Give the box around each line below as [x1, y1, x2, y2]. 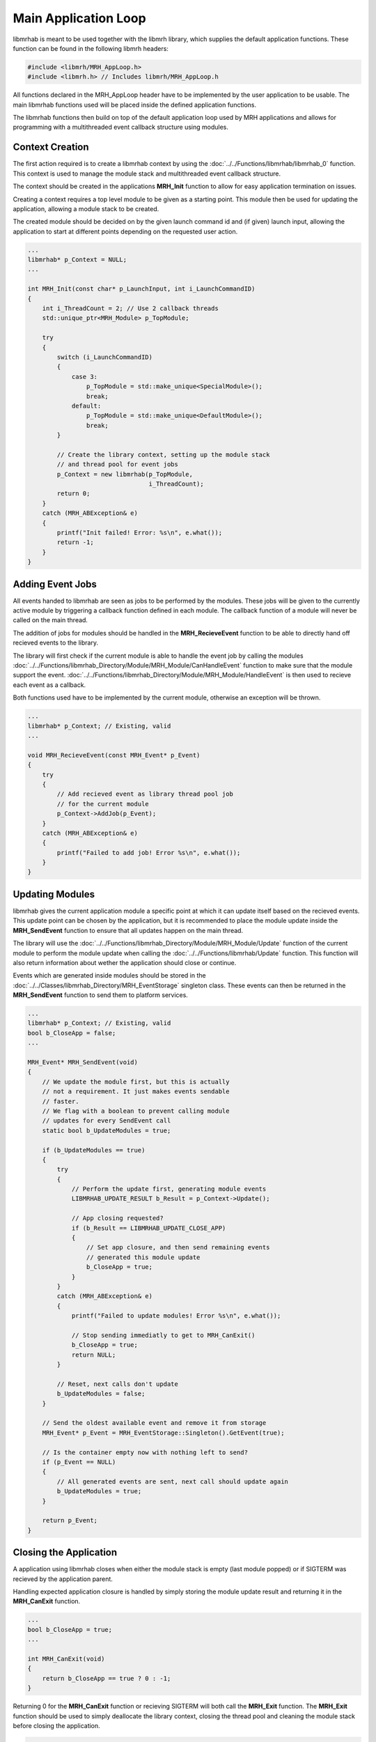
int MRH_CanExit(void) [27, 1655, 105, 1663]
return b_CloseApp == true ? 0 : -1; [42, 1674, 171, 1682]
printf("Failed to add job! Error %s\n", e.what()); [56, 849, 241, 856]
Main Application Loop [13, 10, 146, 26]
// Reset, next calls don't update [56, 1380, 179, 1388]
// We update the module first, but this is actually [42, 1077, 230, 1086]
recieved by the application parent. [13, 1575, 113, 1583]
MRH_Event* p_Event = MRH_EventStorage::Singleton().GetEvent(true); [42, 1428, 285, 1437]
